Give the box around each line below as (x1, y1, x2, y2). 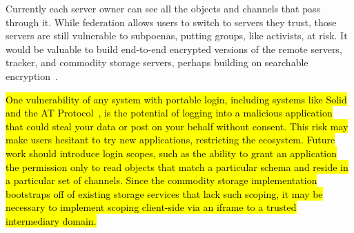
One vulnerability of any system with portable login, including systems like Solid (6, 92, 347, 106)
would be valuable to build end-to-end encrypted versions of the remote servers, (6, 41, 342, 56)
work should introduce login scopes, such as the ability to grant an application (6, 145, 337, 160)
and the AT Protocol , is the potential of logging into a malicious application (6, 105, 333, 120)
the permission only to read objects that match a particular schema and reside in (6, 159, 348, 174)
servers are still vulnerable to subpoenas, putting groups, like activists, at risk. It (6, 28, 348, 43)
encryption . (6, 68, 58, 83)
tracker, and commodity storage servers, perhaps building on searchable (6, 55, 308, 70)
